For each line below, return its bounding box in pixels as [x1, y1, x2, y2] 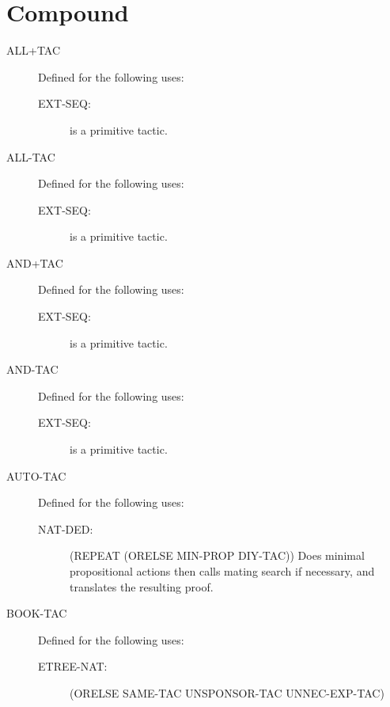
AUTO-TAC [6, 467, 66, 484]
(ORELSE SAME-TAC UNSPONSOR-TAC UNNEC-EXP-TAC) [70, 684, 384, 701]
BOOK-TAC [6, 605, 67, 621]
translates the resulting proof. [70, 578, 214, 595]
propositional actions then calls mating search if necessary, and [70, 563, 375, 579]
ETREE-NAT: [38, 658, 108, 675]
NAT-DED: [38, 520, 93, 537]
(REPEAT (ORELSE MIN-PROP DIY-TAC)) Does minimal [70, 547, 365, 564]
